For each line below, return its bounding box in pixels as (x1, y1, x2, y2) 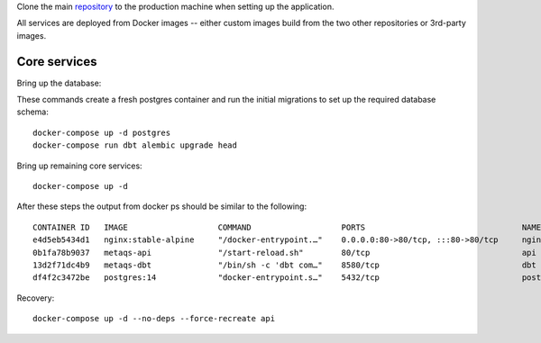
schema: (16, 106, 49, 117)
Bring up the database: (16, 77, 102, 88)
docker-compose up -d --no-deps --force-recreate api (32, 313, 275, 324)
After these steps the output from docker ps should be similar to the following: (16, 201, 307, 212)
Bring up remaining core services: (16, 160, 143, 171)
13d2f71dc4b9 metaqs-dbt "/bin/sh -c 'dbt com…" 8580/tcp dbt (32, 259, 536, 270)
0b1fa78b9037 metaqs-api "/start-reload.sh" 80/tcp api (32, 248, 536, 257)
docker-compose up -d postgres (32, 127, 171, 138)
